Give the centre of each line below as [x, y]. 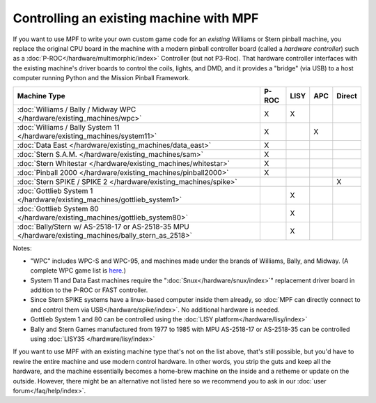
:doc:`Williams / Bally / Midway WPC [77, 109]
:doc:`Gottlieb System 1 [55, 190]
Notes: [22, 248]
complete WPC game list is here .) [78, 271]
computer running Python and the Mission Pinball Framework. [102, 78]
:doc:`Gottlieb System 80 [58, 208]
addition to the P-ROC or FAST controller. [89, 290]
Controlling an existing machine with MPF [136, 18]
